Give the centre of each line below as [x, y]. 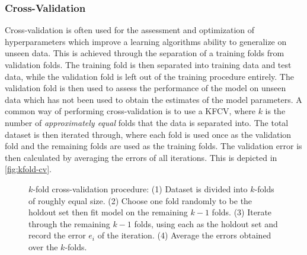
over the [43, 246]
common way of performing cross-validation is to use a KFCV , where [130, 111]
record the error [57, 235]
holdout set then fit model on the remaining [108, 212]
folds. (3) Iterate [242, 212]
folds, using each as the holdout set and [206, 223]
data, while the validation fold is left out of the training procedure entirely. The [149, 76]
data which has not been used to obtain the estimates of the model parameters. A [153, 99]
